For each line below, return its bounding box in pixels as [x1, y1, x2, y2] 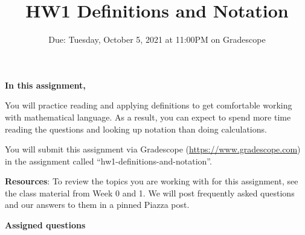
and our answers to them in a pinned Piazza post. [5, 198, 190, 211]
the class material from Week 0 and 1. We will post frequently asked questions [5, 186, 295, 199]
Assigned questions [5, 219, 86, 231]
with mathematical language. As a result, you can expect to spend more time [5, 110, 291, 123]
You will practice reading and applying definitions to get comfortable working [5, 99, 292, 111]
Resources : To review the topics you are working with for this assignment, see [5, 175, 298, 187]
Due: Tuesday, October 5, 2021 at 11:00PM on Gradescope [48, 33, 266, 46]
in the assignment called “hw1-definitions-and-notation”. [5, 154, 212, 167]
